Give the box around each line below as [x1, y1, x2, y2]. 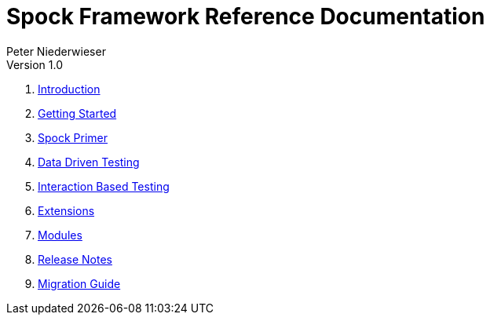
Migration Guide [38, 276, 121, 290]
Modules [38, 228, 82, 242]
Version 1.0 [6, 57, 63, 71]
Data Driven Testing [38, 155, 140, 169]
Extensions [38, 203, 95, 217]
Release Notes [38, 252, 112, 266]
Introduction [38, 82, 101, 96]
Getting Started [38, 106, 117, 120]
